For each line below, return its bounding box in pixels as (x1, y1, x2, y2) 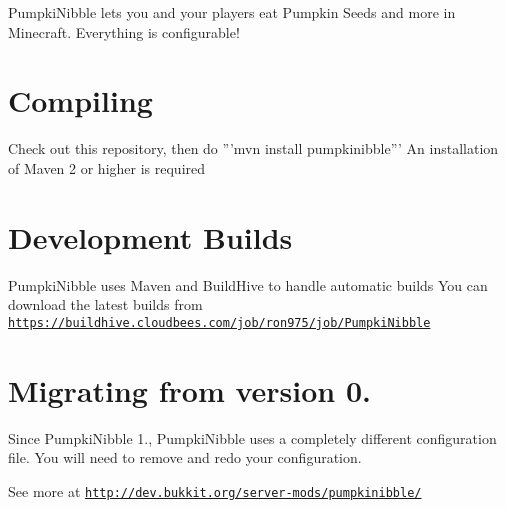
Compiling (8, 80, 153, 121)
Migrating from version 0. (8, 369, 371, 410)
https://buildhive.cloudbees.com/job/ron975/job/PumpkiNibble (8, 315, 431, 330)
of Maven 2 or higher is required (8, 157, 206, 178)
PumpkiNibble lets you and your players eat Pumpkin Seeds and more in (8, 2, 456, 22)
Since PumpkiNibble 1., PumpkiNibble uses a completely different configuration (8, 427, 497, 448)
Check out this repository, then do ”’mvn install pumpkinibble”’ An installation (8, 138, 499, 159)
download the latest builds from (8, 294, 203, 315)
